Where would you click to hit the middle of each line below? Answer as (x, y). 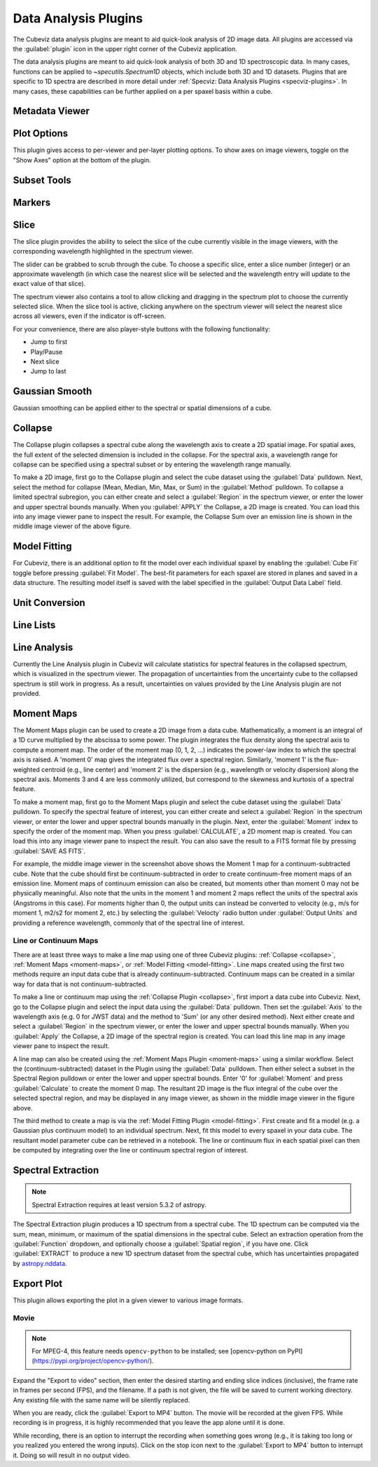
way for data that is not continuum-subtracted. (80, 984)
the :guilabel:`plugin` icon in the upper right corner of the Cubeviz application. (125, 48)
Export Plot (38, 1283)
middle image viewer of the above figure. (72, 526)
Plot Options (41, 133)
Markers (32, 202)
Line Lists (34, 625)
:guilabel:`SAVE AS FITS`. (49, 850)
